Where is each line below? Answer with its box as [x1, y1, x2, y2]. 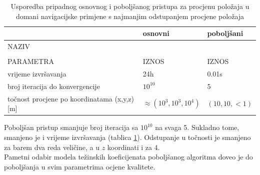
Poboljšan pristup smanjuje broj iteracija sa [4, 122, 138, 132]
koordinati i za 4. [107, 141, 160, 152]
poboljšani [207, 28, 243, 38]
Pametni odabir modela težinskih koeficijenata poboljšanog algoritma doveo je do [4, 151, 253, 162]
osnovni [142, 28, 169, 38]
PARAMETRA [7, 56, 54, 66]
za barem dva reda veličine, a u [4, 141, 100, 152]
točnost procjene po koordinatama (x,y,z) [7, 93, 134, 103]
